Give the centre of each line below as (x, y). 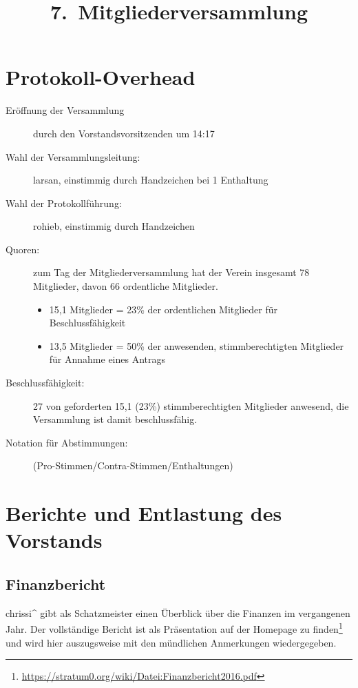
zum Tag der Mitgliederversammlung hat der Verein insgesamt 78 (171, 272)
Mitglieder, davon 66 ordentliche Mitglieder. (126, 286)
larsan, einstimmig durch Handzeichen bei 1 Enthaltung (151, 180)
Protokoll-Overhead (101, 77)
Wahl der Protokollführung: (64, 203)
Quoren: (23, 249)
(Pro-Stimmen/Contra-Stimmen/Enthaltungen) (133, 465)
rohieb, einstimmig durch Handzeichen (114, 226)
